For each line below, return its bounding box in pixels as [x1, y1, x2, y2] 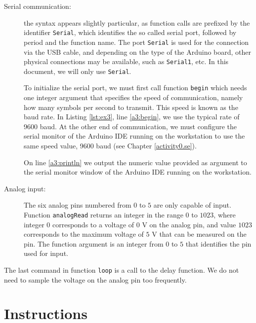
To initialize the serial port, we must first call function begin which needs [24, 82, 247, 93]
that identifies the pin [185, 238, 252, 249]
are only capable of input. [153, 200, 231, 210]
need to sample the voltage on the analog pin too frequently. [4, 274, 187, 285]
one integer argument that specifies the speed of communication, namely [24, 92, 243, 103]
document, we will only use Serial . [24, 66, 131, 76]
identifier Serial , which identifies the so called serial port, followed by [24, 27, 237, 37]
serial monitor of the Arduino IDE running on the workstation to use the [24, 131, 245, 141]
